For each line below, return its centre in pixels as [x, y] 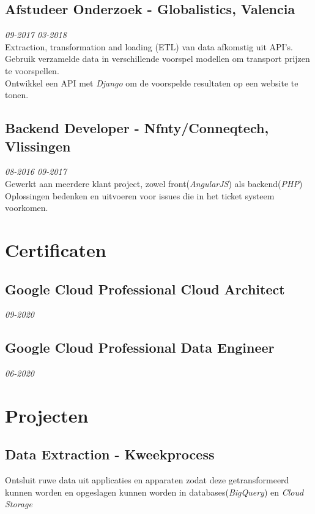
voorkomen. [27, 208]
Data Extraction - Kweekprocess [110, 454]
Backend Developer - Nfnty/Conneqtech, [137, 128]
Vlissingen [38, 146]
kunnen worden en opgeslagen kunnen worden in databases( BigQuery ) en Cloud [154, 492]
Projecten [47, 415]
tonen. [17, 95]
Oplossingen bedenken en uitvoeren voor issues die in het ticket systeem [140, 195]
